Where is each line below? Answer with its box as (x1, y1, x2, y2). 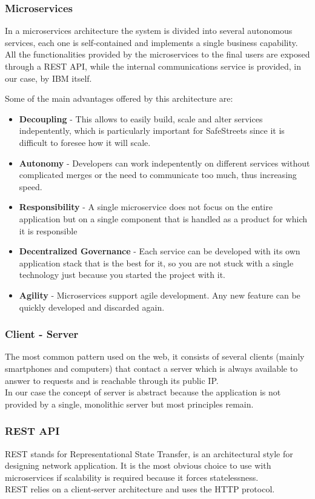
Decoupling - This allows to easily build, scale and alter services (19, 112, 263, 125)
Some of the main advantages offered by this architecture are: (5, 92, 233, 105)
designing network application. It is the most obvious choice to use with (5, 459, 271, 472)
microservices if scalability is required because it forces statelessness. (5, 471, 259, 483)
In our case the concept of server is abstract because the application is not (5, 386, 281, 398)
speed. (19, 180, 42, 193)
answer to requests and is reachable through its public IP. (5, 374, 219, 386)
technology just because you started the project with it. (19, 268, 225, 281)
